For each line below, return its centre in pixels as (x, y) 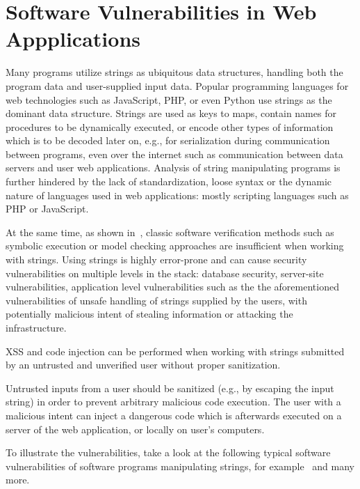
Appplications (73, 39)
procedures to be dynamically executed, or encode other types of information (170, 126)
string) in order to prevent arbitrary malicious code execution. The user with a (173, 402)
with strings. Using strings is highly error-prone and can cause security (156, 259)
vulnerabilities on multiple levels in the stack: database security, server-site (165, 273)
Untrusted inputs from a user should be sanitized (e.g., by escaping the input (170, 388)
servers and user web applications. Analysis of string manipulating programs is (173, 168)
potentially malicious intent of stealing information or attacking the (149, 314)
